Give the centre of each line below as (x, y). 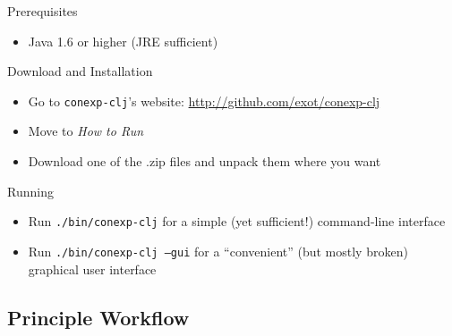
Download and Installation (80, 71)
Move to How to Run (86, 131)
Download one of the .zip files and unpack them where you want (205, 161)
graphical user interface (92, 269)
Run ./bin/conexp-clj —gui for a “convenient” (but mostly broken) (218, 251)
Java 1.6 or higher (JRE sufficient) (123, 41)
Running (30, 191)
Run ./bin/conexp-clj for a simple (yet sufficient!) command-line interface (237, 221)
